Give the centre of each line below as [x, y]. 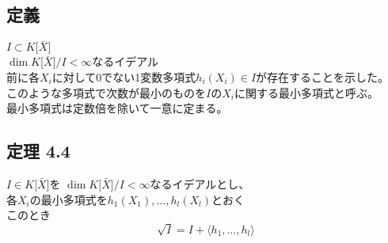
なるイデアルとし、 [200, 184]
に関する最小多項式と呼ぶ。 [306, 92]
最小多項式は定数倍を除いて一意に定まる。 [117, 108]
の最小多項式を [68, 199]
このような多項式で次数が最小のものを [106, 92]
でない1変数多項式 [149, 77]
